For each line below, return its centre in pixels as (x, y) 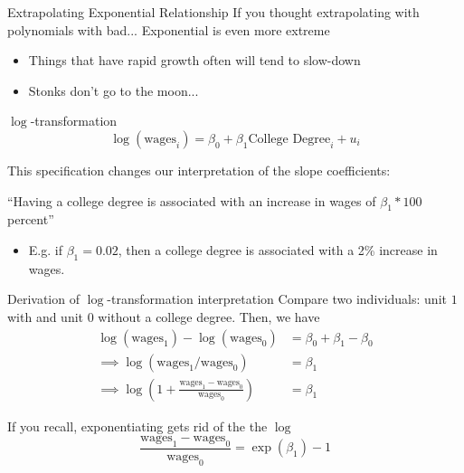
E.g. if (45, 249)
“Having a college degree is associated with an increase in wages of (192, 200)
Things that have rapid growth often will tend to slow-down (194, 60)
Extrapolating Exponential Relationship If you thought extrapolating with (213, 12)
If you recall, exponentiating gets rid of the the (137, 426)
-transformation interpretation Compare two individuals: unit (277, 299)
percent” (31, 219)
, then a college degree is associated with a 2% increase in (278, 249)
